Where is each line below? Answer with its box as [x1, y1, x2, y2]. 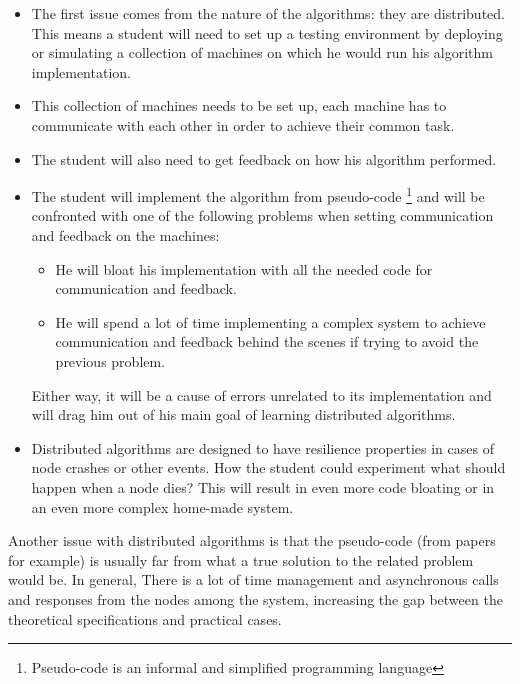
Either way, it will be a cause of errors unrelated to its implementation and [31, 384, 492, 405]
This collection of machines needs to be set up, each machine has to [31, 95, 447, 116]
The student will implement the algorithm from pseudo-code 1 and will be [31, 183, 485, 206]
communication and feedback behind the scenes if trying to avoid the [55, 331, 479, 352]
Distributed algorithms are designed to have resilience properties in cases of [31, 437, 494, 458]
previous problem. [55, 350, 166, 371]
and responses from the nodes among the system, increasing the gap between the [8, 588, 503, 609]
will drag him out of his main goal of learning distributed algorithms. [31, 404, 456, 425]
